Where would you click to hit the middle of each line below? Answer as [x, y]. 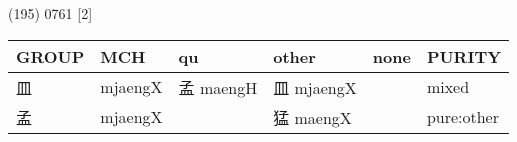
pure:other [462, 117]
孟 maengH [218, 87]
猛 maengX [312, 117]
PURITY [464, 56]
